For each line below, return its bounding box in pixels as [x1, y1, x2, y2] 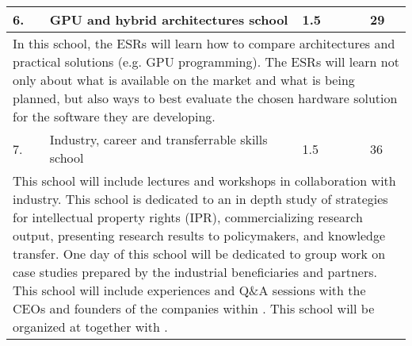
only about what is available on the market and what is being [13, 71, 355, 89]
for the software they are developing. [13, 107, 216, 125]
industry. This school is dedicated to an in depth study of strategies [13, 190, 388, 208]
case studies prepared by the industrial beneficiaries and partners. [13, 263, 377, 281]
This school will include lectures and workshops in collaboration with [13, 171, 396, 190]
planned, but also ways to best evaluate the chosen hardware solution [13, 89, 398, 107]
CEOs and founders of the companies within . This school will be [13, 299, 375, 317]
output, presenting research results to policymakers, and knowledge [13, 226, 386, 244]
